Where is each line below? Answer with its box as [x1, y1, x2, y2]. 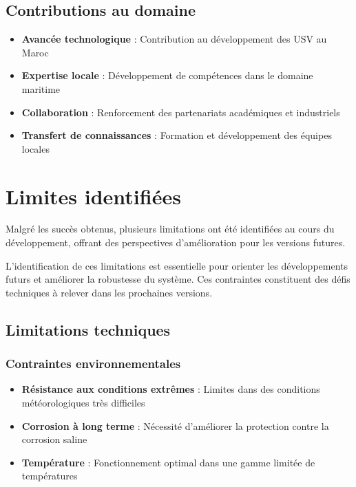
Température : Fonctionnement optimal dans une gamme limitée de [21, 455, 315, 469]
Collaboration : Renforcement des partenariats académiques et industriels [21, 105, 340, 119]
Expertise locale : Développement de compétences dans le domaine [21, 68, 313, 83]
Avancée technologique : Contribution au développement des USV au [21, 32, 327, 46]
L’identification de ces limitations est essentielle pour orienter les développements [6, 258, 348, 272]
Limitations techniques [6, 318, 171, 340]
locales [21, 141, 50, 155]
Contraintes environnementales [6, 355, 181, 372]
